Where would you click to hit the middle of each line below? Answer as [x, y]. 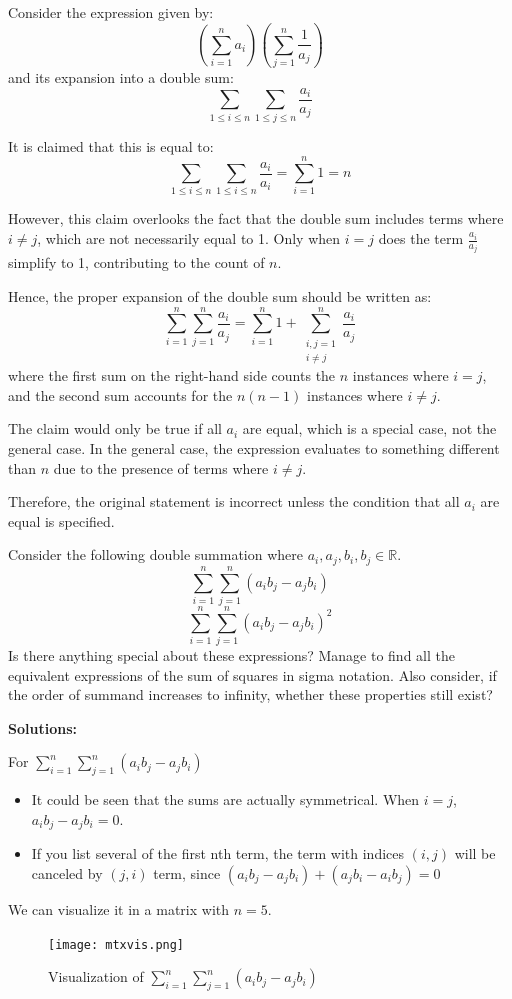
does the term [421, 238]
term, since [187, 872]
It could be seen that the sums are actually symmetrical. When [225, 799]
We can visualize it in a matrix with [119, 908]
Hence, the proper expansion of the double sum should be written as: [220, 296]
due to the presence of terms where [161, 467]
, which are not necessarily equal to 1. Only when [189, 238]
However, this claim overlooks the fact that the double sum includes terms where [256, 218]
